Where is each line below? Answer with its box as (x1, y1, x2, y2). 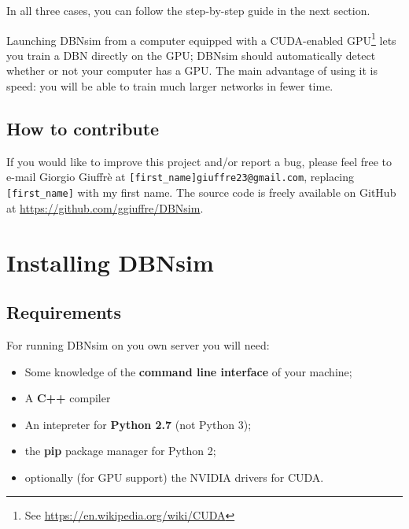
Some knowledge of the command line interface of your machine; (24, 363, 352, 379)
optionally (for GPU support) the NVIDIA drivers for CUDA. (24, 468, 324, 485)
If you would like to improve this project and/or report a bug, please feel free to (6, 153, 392, 169)
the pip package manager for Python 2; (24, 442, 216, 459)
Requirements (6, 300, 121, 324)
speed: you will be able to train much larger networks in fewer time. (6, 78, 333, 94)
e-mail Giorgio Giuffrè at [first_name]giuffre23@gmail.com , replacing (6, 168, 354, 185)
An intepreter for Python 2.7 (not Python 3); (24, 416, 252, 432)
